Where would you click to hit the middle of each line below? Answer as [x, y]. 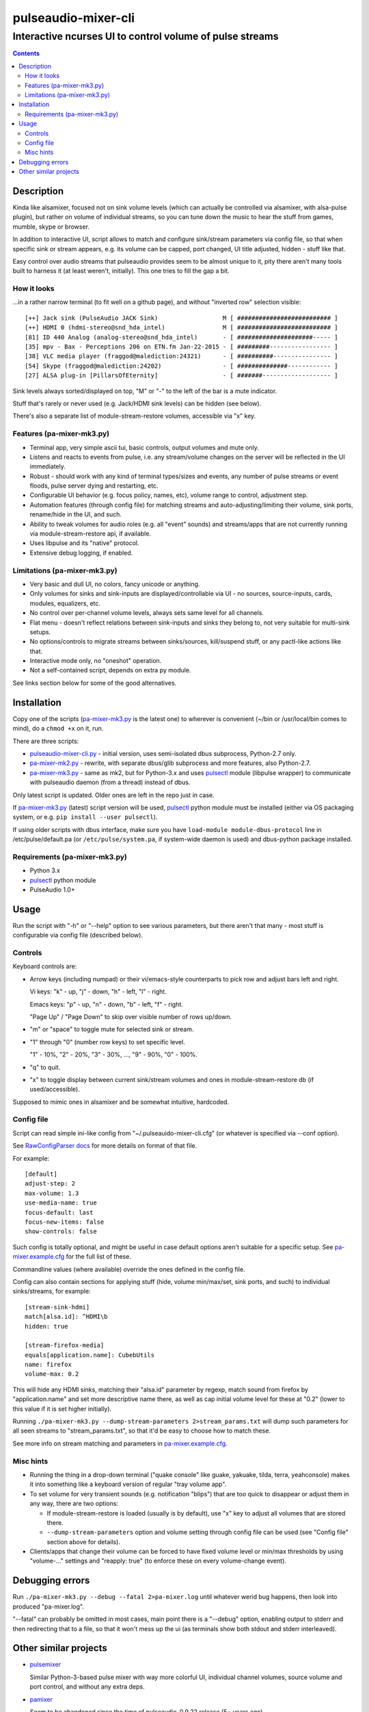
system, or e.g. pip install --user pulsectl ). [85, 817]
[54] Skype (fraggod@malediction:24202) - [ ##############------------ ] [181, 366]
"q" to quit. [45, 1067]
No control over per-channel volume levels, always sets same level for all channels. [147, 613]
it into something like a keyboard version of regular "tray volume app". [128, 1484]
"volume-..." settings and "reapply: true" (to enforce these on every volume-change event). [158, 1561]
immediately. [48, 466]
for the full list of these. [98, 1257]
